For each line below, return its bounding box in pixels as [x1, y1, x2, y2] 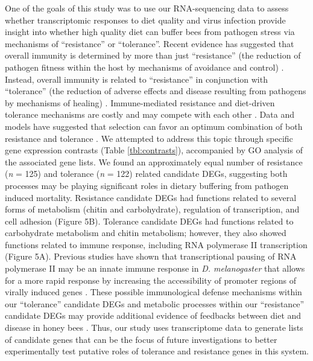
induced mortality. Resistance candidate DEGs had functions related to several [5, 191, 297, 203]
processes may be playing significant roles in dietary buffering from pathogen [5, 179, 289, 191]
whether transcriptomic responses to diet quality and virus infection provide [5, 13, 286, 26]
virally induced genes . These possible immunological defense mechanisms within [5, 286, 302, 298]
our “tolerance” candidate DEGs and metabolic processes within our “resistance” [5, 297, 305, 310]
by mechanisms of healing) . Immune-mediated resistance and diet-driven [5, 96, 275, 109]
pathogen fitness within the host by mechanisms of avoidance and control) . [5, 60, 284, 73]
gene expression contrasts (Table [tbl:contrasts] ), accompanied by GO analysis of [5, 144, 303, 156]
